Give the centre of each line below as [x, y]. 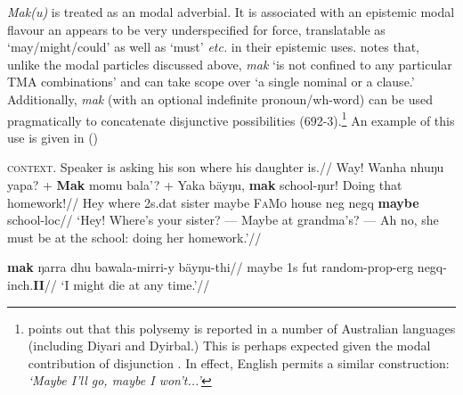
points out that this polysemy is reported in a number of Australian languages [242, 328]
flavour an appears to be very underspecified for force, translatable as [196, 29]
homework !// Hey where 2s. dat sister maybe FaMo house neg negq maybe [213, 202]
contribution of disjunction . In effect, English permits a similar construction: [239, 362]
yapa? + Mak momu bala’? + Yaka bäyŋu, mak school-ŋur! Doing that [205, 185]
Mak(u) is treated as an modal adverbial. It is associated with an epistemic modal [231, 12]
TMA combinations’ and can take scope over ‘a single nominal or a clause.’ [211, 82]
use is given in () [53, 137]
